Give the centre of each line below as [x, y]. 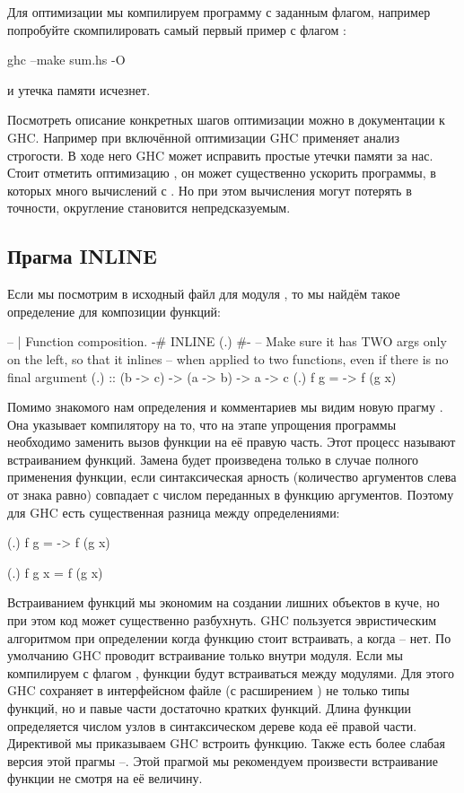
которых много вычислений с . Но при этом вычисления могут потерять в [210, 190]
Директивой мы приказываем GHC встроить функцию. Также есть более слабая [226, 743]
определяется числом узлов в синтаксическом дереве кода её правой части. [212, 725]
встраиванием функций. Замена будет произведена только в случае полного [213, 459]
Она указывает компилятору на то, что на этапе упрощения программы [202, 424]
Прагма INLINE [82, 256]
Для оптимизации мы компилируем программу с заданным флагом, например [219, 12]
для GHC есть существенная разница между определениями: [174, 512]
